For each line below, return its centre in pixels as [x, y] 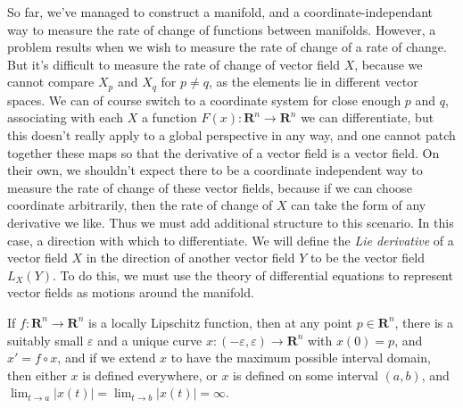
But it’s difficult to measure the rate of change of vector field [174, 64]
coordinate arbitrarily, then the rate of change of [140, 205]
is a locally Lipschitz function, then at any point [220, 322]
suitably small [45, 340]
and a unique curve [150, 340]
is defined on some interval [306, 375]
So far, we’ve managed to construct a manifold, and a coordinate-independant [220, 12]
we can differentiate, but [368, 117]
